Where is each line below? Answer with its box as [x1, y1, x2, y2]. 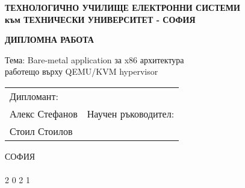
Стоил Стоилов [10, 124, 73, 138]
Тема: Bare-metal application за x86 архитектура [5, 53, 184, 66]
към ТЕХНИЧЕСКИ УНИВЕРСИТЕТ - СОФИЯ [5, 13, 196, 25]
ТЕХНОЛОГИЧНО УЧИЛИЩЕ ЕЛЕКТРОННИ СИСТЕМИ [5, 1, 240, 13]
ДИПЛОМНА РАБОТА [5, 33, 94, 46]
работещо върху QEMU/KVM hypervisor [5, 65, 158, 78]
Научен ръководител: [87, 106, 175, 121]
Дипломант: [10, 89, 58, 103]
